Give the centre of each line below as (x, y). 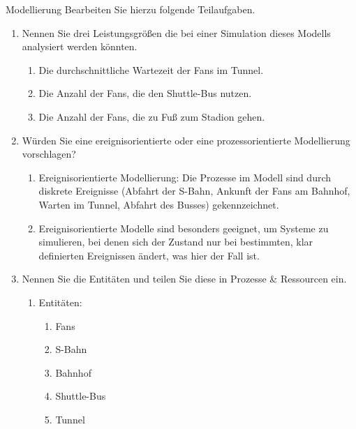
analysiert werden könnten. (80, 46)
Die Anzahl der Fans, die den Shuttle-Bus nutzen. (145, 93)
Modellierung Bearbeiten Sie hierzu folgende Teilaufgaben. (131, 9)
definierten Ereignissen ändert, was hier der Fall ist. (149, 255)
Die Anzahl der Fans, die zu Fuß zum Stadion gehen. (152, 116)
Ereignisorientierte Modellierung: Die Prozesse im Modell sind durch (185, 177)
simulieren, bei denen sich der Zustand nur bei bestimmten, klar (176, 242)
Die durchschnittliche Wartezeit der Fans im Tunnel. (151, 69)
